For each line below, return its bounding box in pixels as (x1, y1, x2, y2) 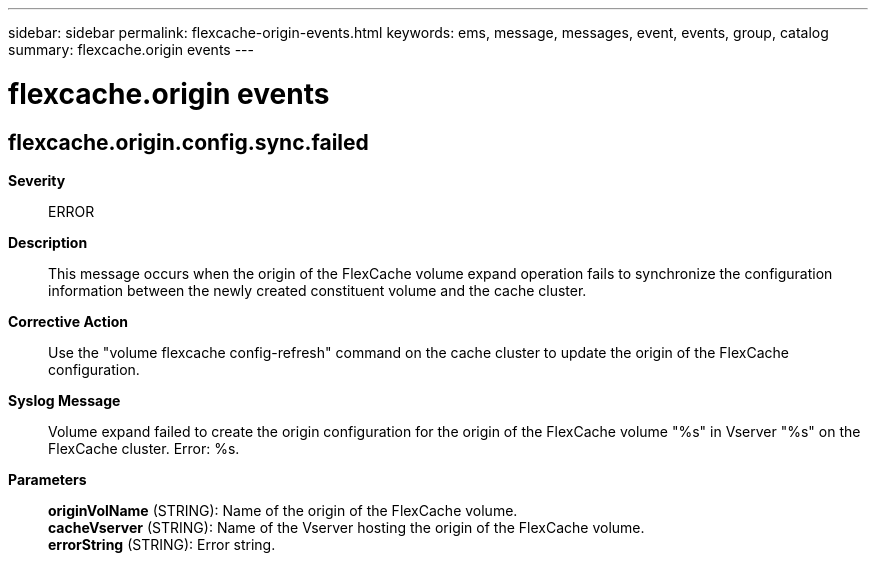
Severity (8, 171, 66, 189)
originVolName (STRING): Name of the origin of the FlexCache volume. (48, 501, 518, 519)
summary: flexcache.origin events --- (8, 41, 254, 58)
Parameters (8, 470, 87, 488)
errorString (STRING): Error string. (48, 535, 276, 553)
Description (8, 233, 88, 251)
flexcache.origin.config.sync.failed (8, 129, 369, 155)
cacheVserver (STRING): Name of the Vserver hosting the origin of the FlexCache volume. (48, 518, 645, 536)
